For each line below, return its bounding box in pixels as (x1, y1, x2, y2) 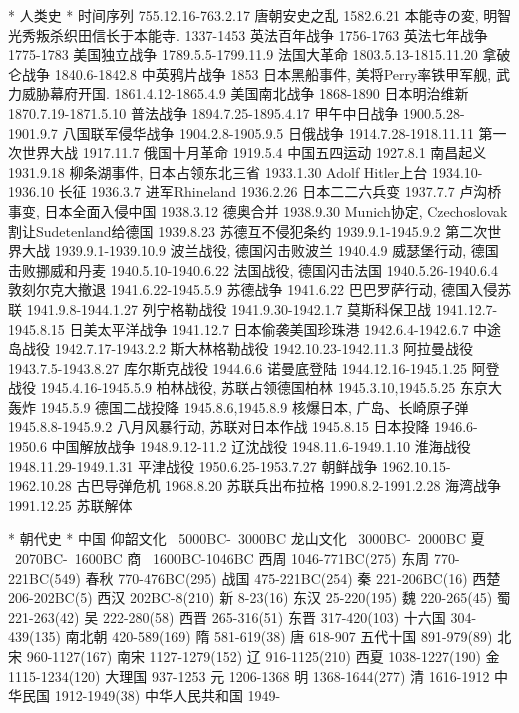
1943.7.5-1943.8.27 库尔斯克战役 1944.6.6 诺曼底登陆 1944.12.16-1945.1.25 (8, 357, 467, 378)
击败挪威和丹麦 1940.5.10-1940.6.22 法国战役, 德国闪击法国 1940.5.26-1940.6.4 (8, 259, 498, 280)
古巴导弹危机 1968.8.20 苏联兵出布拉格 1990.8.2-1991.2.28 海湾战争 (76, 475, 502, 496)
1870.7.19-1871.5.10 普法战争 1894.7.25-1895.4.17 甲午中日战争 (8, 102, 399, 123)
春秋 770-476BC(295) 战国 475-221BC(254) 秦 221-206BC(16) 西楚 (85, 567, 501, 588)
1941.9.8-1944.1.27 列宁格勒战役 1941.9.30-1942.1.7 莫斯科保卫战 (26, 298, 432, 319)
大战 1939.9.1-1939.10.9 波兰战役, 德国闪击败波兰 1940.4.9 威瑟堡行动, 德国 (21, 240, 499, 261)
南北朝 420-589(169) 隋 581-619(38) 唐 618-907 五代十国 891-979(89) (65, 626, 493, 647)
